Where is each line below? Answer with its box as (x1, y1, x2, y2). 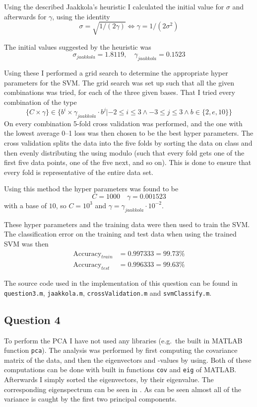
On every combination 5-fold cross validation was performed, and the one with (4, 118, 243, 128)
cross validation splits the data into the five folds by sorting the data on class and (4, 137, 253, 148)
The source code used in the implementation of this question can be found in (4, 278, 238, 288)
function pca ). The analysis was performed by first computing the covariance (4, 345, 238, 355)
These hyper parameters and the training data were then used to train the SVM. (4, 219, 250, 229)
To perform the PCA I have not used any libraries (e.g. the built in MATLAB (4, 335, 243, 345)
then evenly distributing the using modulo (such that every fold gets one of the (4, 147, 245, 158)
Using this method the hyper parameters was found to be (4, 183, 179, 194)
